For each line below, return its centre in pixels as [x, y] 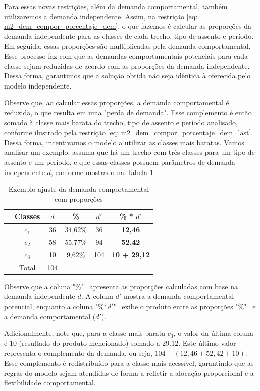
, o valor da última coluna [213, 333]
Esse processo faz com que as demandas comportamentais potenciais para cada [126, 55]
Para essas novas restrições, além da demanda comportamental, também [116, 6]
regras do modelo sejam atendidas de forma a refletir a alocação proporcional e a [129, 373]
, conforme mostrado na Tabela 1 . [103, 172]
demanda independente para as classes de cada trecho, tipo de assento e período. [129, 36]
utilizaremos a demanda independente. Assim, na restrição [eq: [101, 16]
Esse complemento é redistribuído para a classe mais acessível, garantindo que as [129, 362]
